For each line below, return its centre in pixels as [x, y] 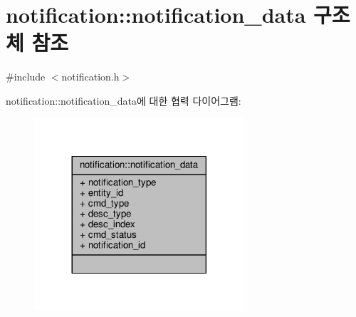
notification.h [90, 77]
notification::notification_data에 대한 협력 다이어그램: [124, 100]
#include [26, 77]
